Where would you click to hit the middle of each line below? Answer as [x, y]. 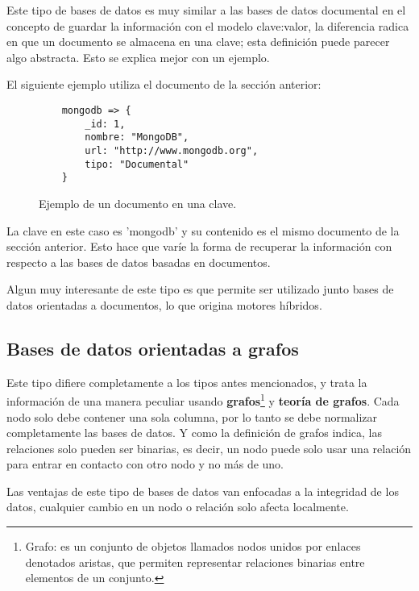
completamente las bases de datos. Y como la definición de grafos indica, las [194, 433]
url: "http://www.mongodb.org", [172, 150]
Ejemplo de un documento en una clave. [138, 203]
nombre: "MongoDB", [137, 137]
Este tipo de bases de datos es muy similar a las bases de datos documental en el [206, 10]
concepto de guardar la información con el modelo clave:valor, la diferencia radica [208, 25]
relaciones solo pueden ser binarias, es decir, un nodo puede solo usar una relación [209, 448]
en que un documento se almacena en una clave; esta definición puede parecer [198, 42]
